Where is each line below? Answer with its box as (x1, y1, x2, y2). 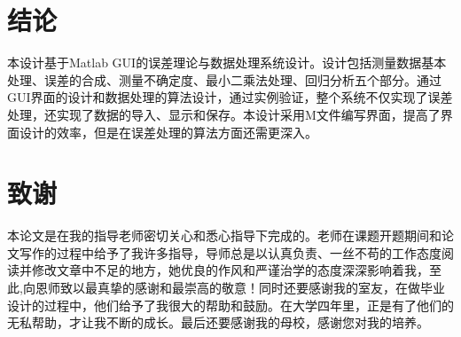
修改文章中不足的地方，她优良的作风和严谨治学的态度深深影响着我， (31, 261, 429, 279)
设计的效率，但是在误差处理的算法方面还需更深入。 (19, 122, 317, 141)
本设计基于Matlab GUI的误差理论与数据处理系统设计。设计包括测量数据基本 (7, 53, 447, 72)
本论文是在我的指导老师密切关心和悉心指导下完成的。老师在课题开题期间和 (7, 226, 441, 245)
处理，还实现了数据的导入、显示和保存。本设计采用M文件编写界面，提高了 (7, 105, 441, 123)
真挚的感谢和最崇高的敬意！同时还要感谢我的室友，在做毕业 (97, 278, 445, 296)
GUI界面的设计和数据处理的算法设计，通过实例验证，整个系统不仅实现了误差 (7, 88, 453, 106)
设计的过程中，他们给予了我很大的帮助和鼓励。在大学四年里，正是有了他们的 (7, 295, 454, 314)
